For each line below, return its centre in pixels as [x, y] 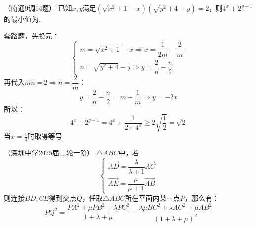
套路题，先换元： [32, 35]
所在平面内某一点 [152, 198]
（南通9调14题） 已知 [38, 8]
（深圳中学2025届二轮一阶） [49, 152]
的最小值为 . [22, 19]
